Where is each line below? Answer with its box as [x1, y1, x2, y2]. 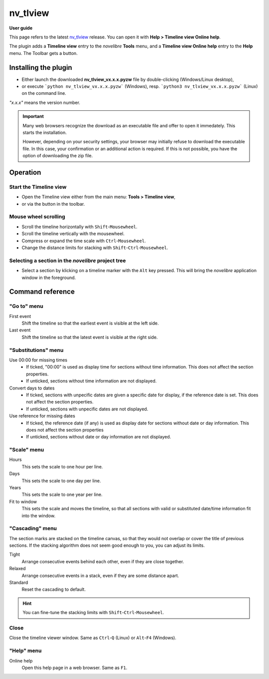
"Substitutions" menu [9, 346, 64, 353]
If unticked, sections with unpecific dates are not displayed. [26, 406, 148, 412]
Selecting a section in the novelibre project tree [9, 257, 126, 264]
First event [9, 313, 31, 319]
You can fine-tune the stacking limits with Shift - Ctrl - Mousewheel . [22, 610, 164, 616]
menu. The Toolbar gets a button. [9, 50, 78, 56]
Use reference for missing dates [9, 413, 76, 419]
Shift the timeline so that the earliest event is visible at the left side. [21, 320, 159, 327]
